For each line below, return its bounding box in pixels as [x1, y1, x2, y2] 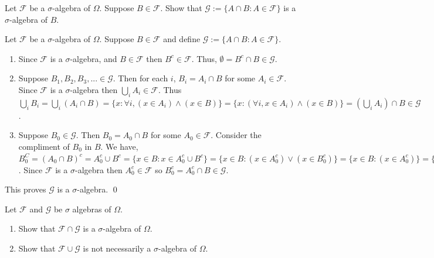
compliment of [18, 140, 70, 152]
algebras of [72, 202, 111, 215]
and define [163, 33, 201, 45]
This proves [5, 183, 46, 195]
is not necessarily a [83, 242, 151, 254]
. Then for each [113, 72, 168, 84]
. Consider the [211, 129, 262, 141]
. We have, [100, 140, 138, 152]
